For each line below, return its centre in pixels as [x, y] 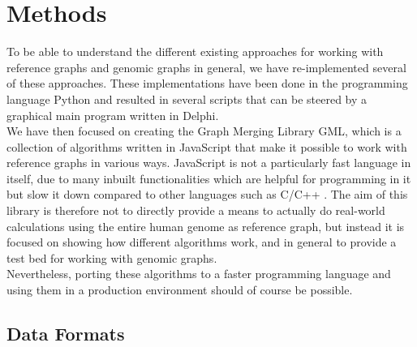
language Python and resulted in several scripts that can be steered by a [187, 99]
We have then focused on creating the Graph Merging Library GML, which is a [204, 131]
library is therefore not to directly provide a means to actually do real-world [196, 210]
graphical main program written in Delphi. [113, 115]
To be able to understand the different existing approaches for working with [195, 51]
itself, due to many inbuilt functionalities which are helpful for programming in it [209, 178]
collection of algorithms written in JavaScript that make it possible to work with [207, 146]
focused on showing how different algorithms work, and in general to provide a [202, 242]
